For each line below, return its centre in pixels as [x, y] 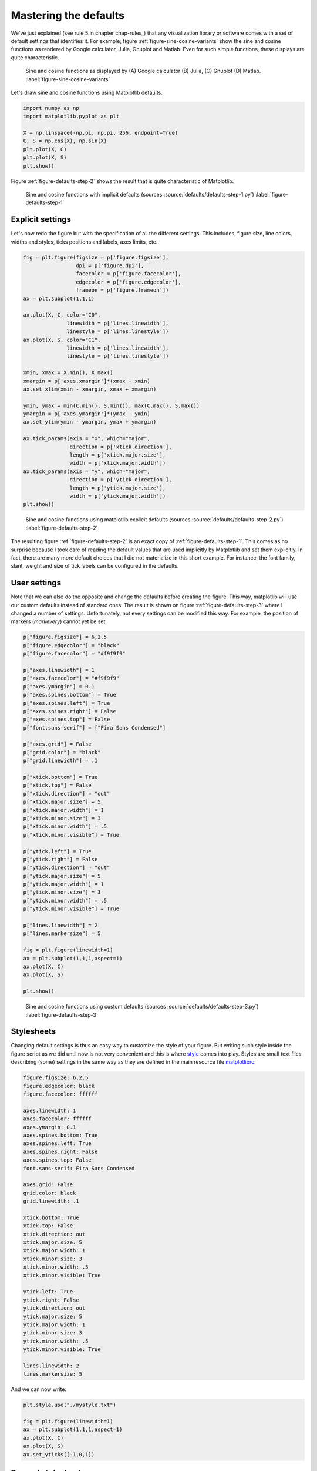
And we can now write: [39, 1389]
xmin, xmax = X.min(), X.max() [68, 373]
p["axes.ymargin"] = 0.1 [59, 686]
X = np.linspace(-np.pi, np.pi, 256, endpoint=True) [101, 133]
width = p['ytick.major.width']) [118, 496]
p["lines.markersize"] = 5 [62, 933]
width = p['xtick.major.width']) [118, 463]
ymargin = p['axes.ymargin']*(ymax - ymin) [87, 414]
